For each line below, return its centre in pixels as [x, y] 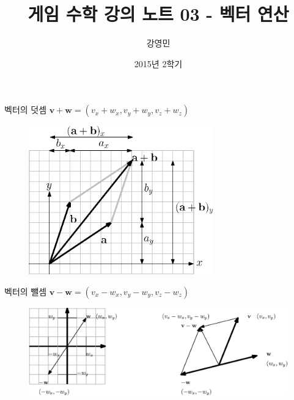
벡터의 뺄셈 [26, 291]
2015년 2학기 [158, 63]
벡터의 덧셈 [26, 110]
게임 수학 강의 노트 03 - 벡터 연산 [158, 14]
